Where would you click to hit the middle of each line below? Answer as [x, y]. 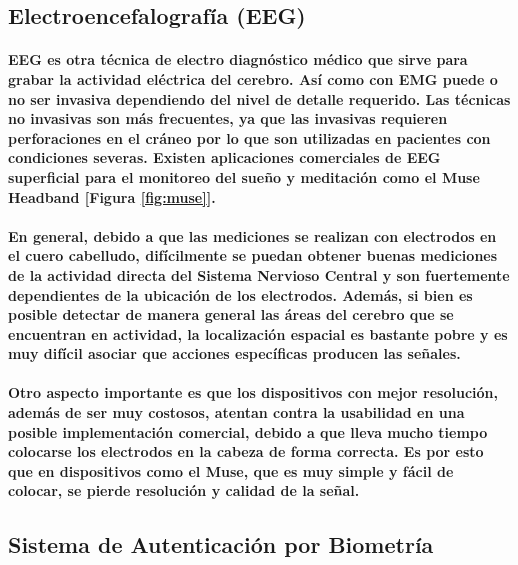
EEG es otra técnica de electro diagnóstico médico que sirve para [238, 59]
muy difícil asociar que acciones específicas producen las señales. [234, 353]
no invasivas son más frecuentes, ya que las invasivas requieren [228, 118]
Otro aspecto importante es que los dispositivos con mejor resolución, [253, 392]
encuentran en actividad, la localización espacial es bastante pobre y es [258, 333]
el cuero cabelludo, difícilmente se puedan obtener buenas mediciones [253, 255]
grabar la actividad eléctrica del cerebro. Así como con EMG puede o [253, 78]
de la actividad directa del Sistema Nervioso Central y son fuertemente [259, 274]
